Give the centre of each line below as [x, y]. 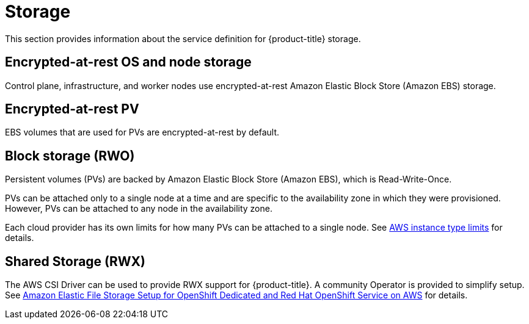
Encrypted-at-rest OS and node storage [128, 62]
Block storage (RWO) [70, 156]
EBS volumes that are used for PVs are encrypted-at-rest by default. [142, 132]
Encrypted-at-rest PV [72, 109]
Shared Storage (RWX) [75, 261]
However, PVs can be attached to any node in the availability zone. [139, 209]
